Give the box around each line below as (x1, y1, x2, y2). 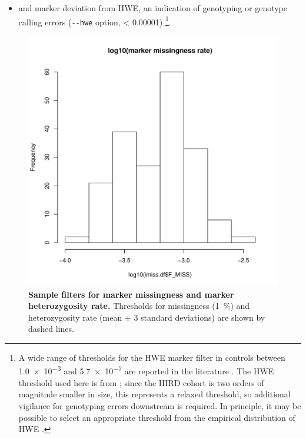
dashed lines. (28, 322, 74, 335)
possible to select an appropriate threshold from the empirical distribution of (18, 411, 295, 423)
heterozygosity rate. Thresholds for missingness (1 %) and (28, 299, 250, 312)
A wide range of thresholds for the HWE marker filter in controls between (18, 351, 285, 363)
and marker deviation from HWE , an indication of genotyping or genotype (18, 2, 288, 14)
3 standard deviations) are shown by (134, 311, 265, 323)
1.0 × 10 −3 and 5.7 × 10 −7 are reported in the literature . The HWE (18, 363, 274, 377)
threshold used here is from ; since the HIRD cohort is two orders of (18, 376, 264, 388)
